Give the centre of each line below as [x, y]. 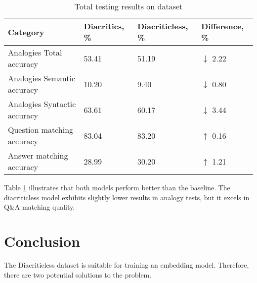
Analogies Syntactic [42, 104]
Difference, [223, 26]
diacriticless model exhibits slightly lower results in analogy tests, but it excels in [127, 197]
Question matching [41, 130]
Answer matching [38, 155]
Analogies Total [35, 52]
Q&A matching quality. [40, 207]
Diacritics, [104, 26]
